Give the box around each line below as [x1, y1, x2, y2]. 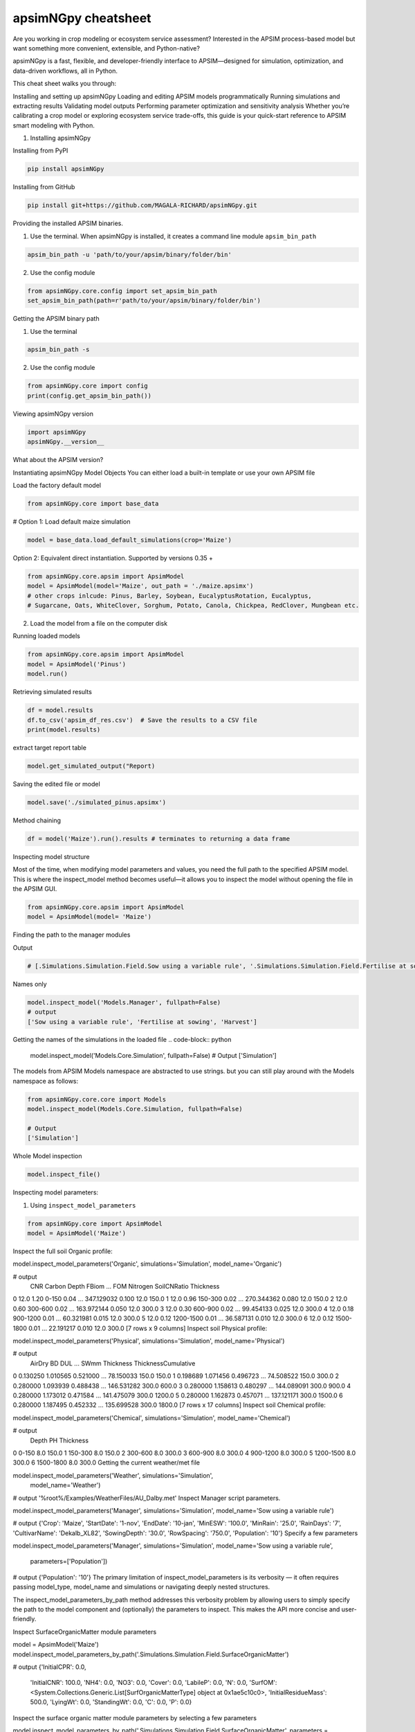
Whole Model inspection [12, 1152, 82, 1160]
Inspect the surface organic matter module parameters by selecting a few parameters [12, 1713, 257, 1722]
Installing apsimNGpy [30, 134, 91, 142]
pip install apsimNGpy [27, 165, 104, 173]
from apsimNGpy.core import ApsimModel [27, 1219, 163, 1228]
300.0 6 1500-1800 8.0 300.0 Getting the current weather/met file [12, 1458, 201, 1467]
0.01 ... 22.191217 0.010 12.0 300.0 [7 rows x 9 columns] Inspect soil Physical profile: [28, 1324, 268, 1332]
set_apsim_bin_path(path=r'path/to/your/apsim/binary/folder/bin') [27, 297, 261, 305]
